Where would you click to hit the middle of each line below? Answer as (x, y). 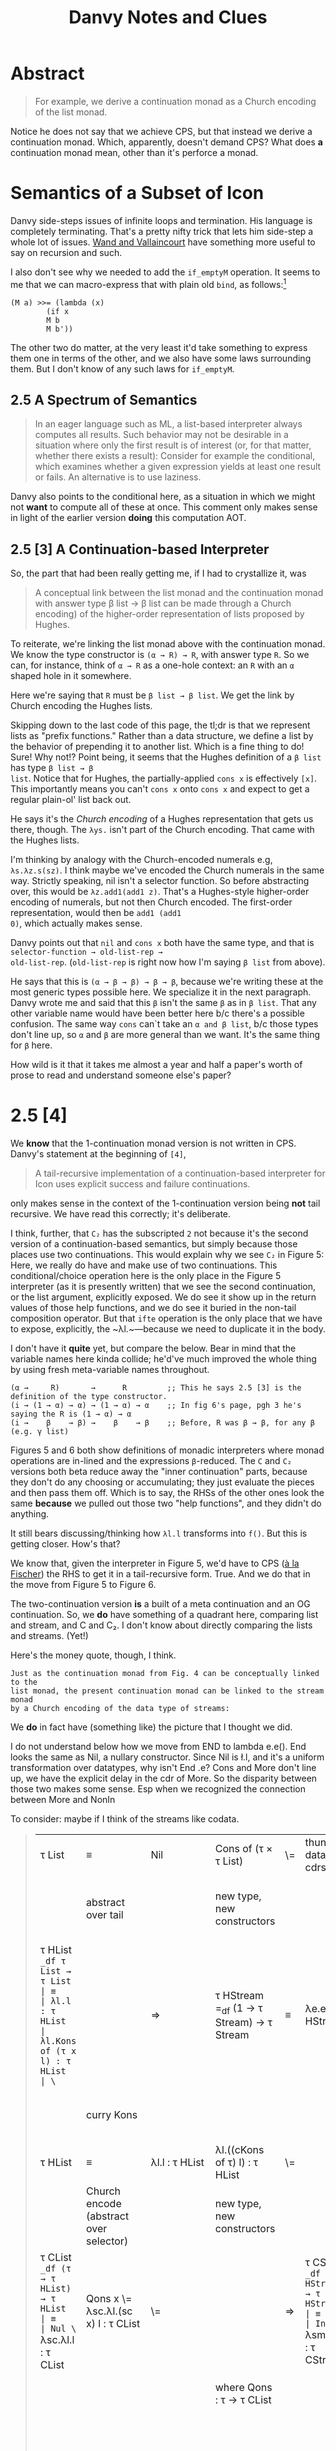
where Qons (243, 2388)
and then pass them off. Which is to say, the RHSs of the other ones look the (167, 1493)
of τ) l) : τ (236, 2163)
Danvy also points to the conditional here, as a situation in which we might (163, 497)
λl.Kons (58, 2041)
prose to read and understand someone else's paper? (121, 1075)
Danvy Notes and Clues (168, 17)
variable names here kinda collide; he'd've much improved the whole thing (163, 1359)
